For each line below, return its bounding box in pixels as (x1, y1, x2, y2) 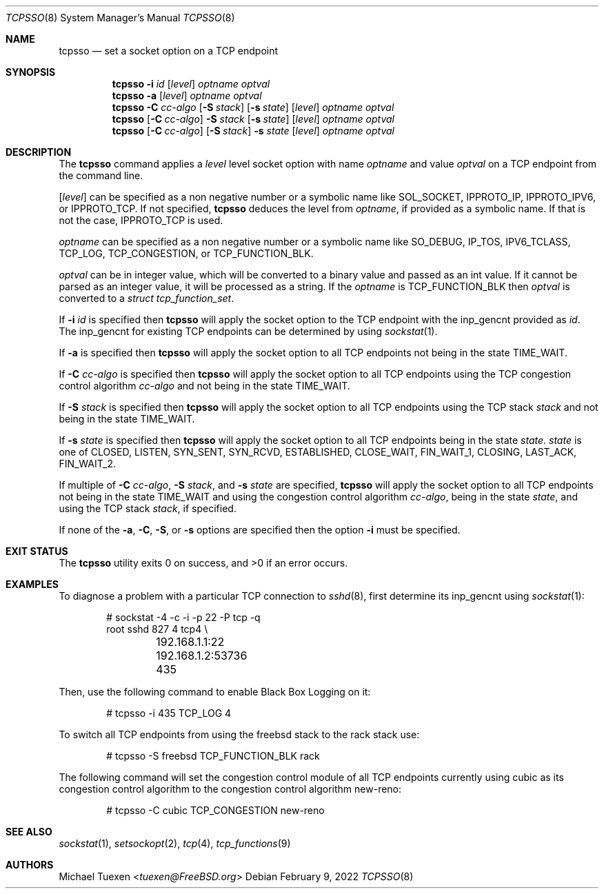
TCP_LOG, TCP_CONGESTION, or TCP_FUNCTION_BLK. (59, 247, 314, 259)
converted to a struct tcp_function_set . (59, 292, 234, 304)
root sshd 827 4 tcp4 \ (106, 623, 208, 635)
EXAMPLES (6, 578, 59, 590)
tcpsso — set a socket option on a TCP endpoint (59, 45, 279, 57)
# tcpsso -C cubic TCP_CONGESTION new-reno (106, 804, 325, 816)
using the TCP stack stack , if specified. (59, 502, 236, 514)
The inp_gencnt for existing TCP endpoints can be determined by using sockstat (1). (59, 325, 438, 337)
